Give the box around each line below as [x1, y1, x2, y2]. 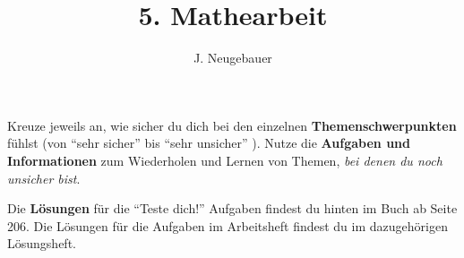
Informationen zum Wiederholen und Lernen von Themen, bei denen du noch [7, 150, 443, 169]
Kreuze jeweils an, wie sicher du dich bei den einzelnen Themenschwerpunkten [7, 116, 457, 134]
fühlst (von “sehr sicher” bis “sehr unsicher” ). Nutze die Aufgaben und [7, 133, 410, 152]
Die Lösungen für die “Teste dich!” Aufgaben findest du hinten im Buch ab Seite [7, 199, 458, 218]
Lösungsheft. [7, 234, 76, 253]
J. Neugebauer [193, 48, 272, 67]
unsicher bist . [7, 168, 81, 187]
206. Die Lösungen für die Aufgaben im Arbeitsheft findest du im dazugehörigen [7, 216, 448, 235]
